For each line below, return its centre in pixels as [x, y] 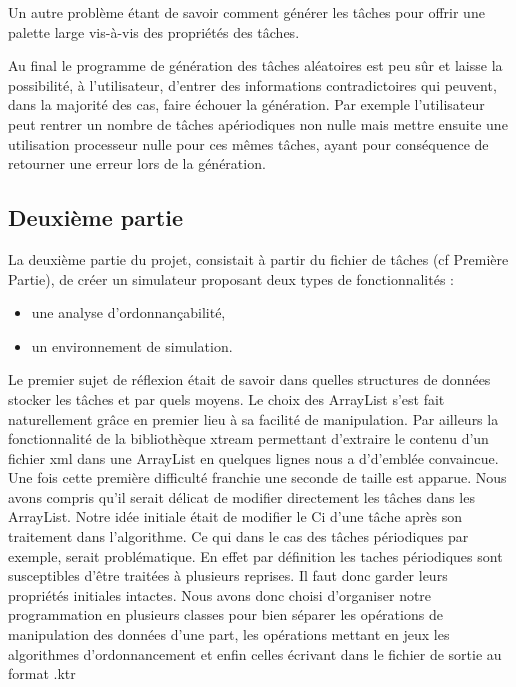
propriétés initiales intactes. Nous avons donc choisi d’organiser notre [220, 594]
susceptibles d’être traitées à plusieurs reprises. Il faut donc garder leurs [228, 575]
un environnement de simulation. [132, 345]
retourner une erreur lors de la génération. [137, 163]
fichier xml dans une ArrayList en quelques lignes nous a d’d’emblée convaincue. [253, 457]
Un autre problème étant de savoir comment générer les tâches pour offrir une [246, 12]
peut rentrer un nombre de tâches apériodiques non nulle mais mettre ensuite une [258, 123]
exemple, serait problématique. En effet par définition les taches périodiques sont [255, 555]
